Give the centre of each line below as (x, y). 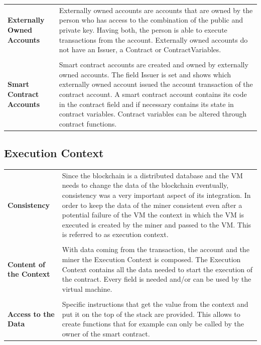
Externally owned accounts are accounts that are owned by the (156, 10)
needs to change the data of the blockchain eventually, (145, 185)
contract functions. (88, 123)
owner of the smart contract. (106, 333)
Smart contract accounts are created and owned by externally (154, 65)
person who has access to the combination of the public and (151, 20)
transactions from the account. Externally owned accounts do (153, 39)
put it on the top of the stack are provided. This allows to (151, 314)
